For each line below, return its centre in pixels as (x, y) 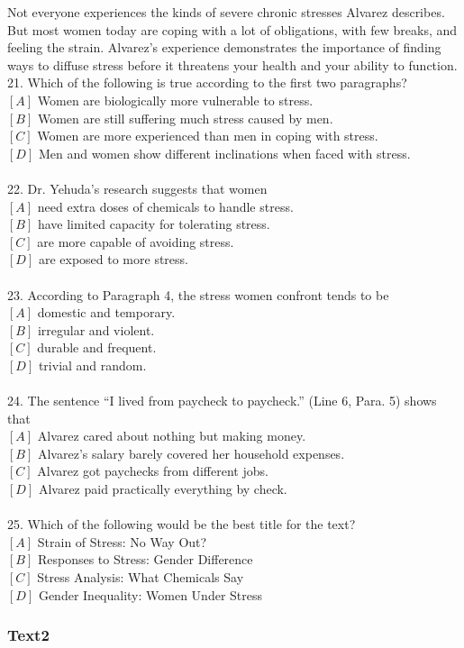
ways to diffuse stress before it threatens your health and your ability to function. (232, 64)
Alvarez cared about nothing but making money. (172, 436)
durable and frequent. (97, 347)
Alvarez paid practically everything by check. (163, 489)
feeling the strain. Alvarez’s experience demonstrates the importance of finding (224, 47)
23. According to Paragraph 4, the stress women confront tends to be (198, 294)
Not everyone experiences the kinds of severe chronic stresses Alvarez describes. (226, 12)
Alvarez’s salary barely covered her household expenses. (191, 453)
